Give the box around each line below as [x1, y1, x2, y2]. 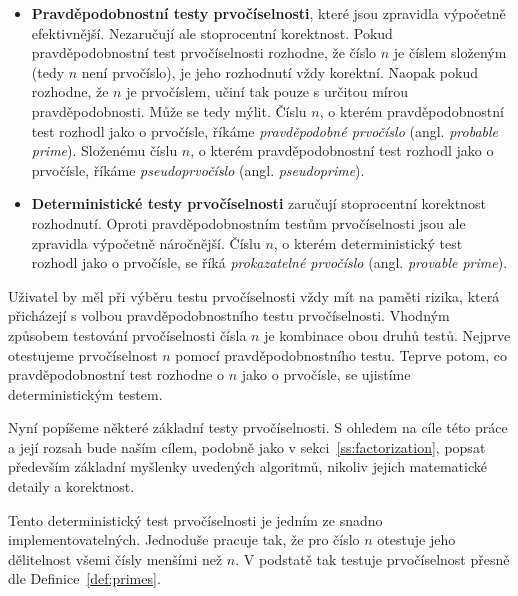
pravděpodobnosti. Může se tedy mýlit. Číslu [31, 100, 307, 121]
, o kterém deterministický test [273, 232, 463, 253]
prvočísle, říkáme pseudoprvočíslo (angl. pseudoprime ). [31, 159, 365, 180]
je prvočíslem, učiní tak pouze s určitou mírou [126, 81, 409, 102]
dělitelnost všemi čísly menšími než [8, 548, 223, 569]
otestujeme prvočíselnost [8, 344, 158, 365]
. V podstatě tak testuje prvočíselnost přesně [235, 548, 510, 569]
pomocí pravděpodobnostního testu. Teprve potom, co [175, 344, 507, 365]
